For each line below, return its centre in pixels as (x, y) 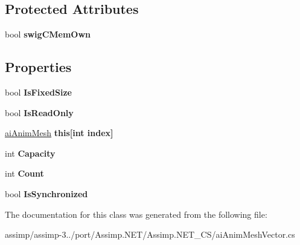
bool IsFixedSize (38, 92)
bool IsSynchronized (46, 193)
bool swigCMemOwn (48, 34)
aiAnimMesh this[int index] (59, 133)
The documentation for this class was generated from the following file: (136, 214)
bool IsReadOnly (39, 112)
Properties (38, 67)
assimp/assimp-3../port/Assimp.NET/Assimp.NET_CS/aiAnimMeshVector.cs (150, 234)
